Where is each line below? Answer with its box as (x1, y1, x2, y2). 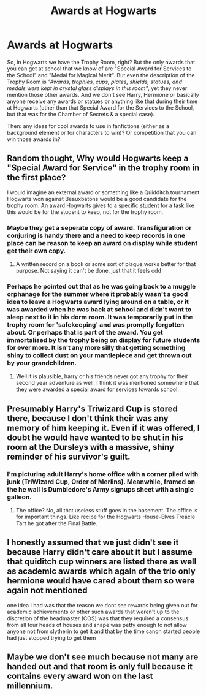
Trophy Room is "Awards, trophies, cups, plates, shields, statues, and (7, 78, 183, 85)
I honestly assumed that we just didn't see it (7, 537, 179, 548)
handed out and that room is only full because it (7, 661, 193, 672)
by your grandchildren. (7, 359, 77, 367)
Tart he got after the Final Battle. (15, 520, 97, 527)
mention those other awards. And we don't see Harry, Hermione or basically (7, 91, 199, 98)
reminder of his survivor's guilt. (7, 451, 131, 461)
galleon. (7, 493, 32, 501)
